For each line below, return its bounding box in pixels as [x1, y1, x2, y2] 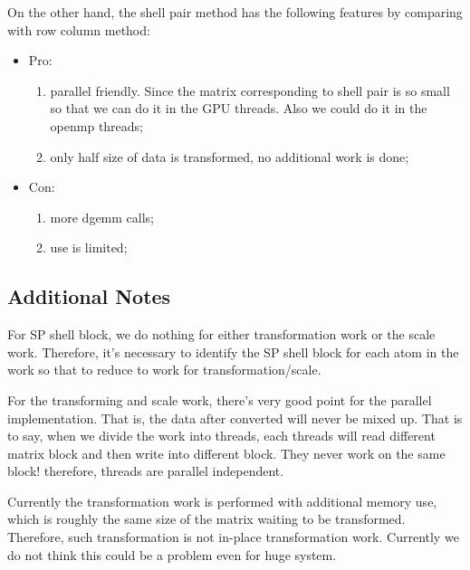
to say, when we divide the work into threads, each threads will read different [7, 426, 436, 445]
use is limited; [50, 238, 128, 257]
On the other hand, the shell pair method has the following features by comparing [7, 3, 463, 21]
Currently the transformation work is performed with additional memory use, [7, 491, 437, 510]
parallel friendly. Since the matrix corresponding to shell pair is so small [50, 81, 450, 100]
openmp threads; [50, 116, 144, 135]
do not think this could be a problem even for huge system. [7, 545, 337, 564]
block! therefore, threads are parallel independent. [7, 461, 284, 480]
